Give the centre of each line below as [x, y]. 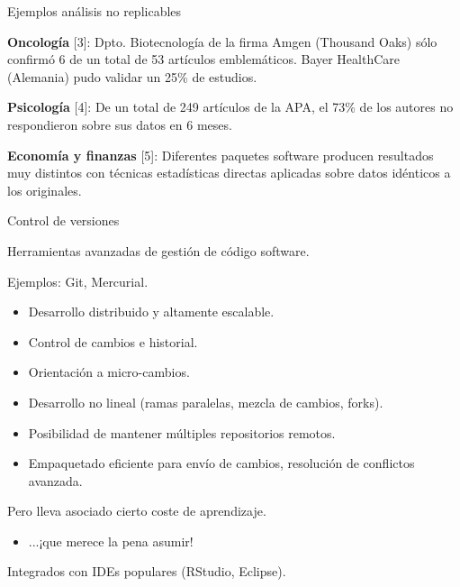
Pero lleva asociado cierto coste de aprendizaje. [137, 511]
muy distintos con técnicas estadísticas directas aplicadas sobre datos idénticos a [229, 173]
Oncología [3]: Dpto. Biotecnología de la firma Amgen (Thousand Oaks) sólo [222, 41]
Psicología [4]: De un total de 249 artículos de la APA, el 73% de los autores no [230, 107]
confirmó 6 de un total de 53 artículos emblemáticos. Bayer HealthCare [204, 59]
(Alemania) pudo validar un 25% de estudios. [132, 76]
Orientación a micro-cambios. [109, 372]
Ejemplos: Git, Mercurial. [78, 281]
